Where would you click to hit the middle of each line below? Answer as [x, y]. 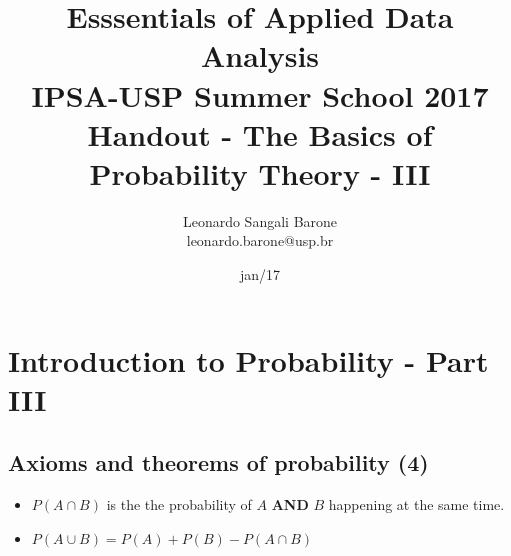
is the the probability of [179, 504]
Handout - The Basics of [260, 133]
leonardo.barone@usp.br [260, 240]
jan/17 [260, 274]
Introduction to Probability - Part [248, 359]
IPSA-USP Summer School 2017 [260, 94]
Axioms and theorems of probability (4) [218, 462]
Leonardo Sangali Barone [260, 220]
